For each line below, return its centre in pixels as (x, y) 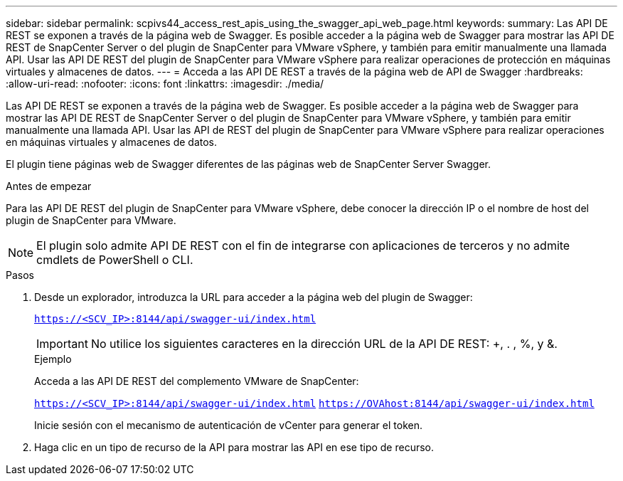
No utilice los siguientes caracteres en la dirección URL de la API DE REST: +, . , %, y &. (324, 344)
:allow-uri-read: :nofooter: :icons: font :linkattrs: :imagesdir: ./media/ (165, 84)
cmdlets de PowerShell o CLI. (115, 260)
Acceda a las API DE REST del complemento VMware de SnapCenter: (197, 381)
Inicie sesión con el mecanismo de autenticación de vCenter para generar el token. (228, 425)
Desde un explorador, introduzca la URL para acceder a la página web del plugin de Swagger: (254, 297)
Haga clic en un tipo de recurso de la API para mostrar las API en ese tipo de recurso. (234, 447)
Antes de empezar (49, 186)
